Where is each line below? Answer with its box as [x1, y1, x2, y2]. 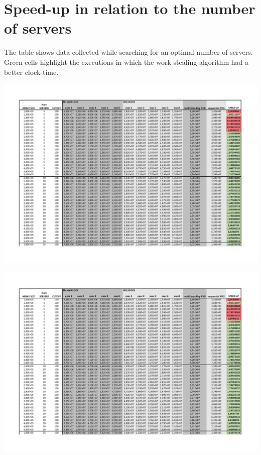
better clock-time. [4, 66, 59, 77]
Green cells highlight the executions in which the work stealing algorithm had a [4, 56, 248, 67]
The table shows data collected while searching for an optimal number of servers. [4, 47, 253, 57]
